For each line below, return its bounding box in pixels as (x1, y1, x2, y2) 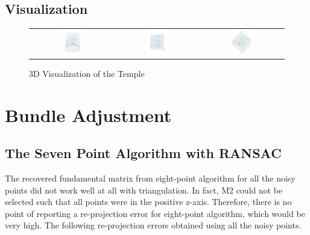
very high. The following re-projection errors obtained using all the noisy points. (5, 219, 302, 231)
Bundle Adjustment (5, 102, 172, 127)
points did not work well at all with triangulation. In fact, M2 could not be (5, 183, 283, 196)
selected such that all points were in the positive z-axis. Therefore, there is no (5, 195, 292, 208)
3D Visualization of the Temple (29, 67, 145, 79)
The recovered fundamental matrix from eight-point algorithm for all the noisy (5, 172, 296, 185)
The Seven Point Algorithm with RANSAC (5, 144, 282, 162)
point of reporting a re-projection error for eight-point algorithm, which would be (5, 207, 305, 219)
